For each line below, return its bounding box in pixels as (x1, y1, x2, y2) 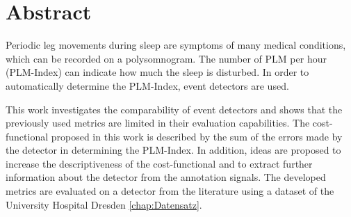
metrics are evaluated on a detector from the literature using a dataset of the (6, 184, 334, 198)
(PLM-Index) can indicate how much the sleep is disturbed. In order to (6, 65, 309, 79)
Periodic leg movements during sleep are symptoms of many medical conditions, (6, 38, 346, 52)
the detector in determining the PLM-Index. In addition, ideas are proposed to (6, 143, 341, 157)
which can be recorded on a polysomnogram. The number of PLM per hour (6, 51, 327, 65)
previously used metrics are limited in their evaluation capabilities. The (6, 115, 310, 130)
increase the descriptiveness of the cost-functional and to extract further (6, 156, 313, 170)
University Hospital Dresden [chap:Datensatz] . (6, 197, 202, 211)
